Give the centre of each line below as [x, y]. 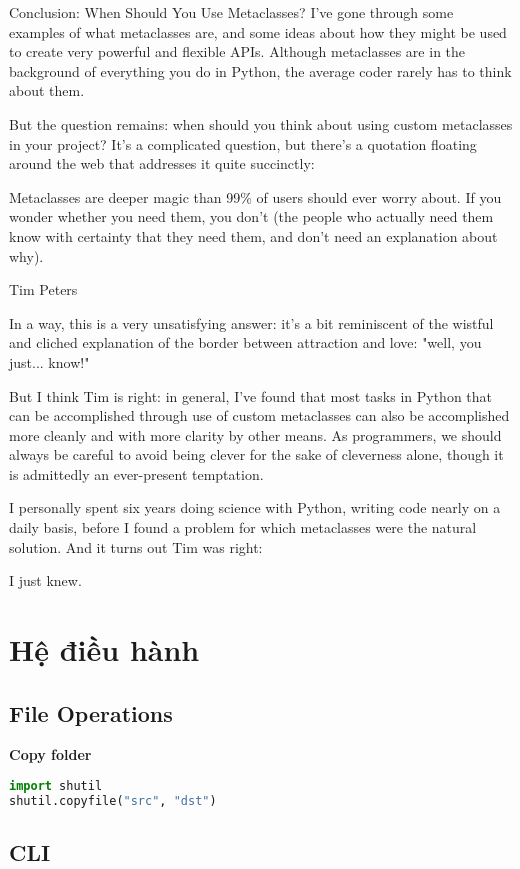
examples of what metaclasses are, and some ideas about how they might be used [258, 31]
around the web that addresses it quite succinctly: [162, 163]
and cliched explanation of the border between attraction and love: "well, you [245, 342]
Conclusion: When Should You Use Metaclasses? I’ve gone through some [231, 12]
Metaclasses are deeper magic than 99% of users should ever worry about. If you [255, 196]
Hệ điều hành [104, 649]
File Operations [91, 712]
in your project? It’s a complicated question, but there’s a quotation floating [243, 143]
